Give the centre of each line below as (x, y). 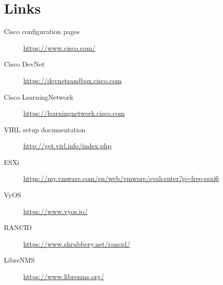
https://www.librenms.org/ (64, 276)
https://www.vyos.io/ (56, 211)
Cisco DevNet (24, 64)
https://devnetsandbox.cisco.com (73, 80)
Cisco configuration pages (42, 31)
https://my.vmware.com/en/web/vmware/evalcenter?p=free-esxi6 (121, 178)
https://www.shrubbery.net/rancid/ (77, 243)
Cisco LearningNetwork (39, 97)
